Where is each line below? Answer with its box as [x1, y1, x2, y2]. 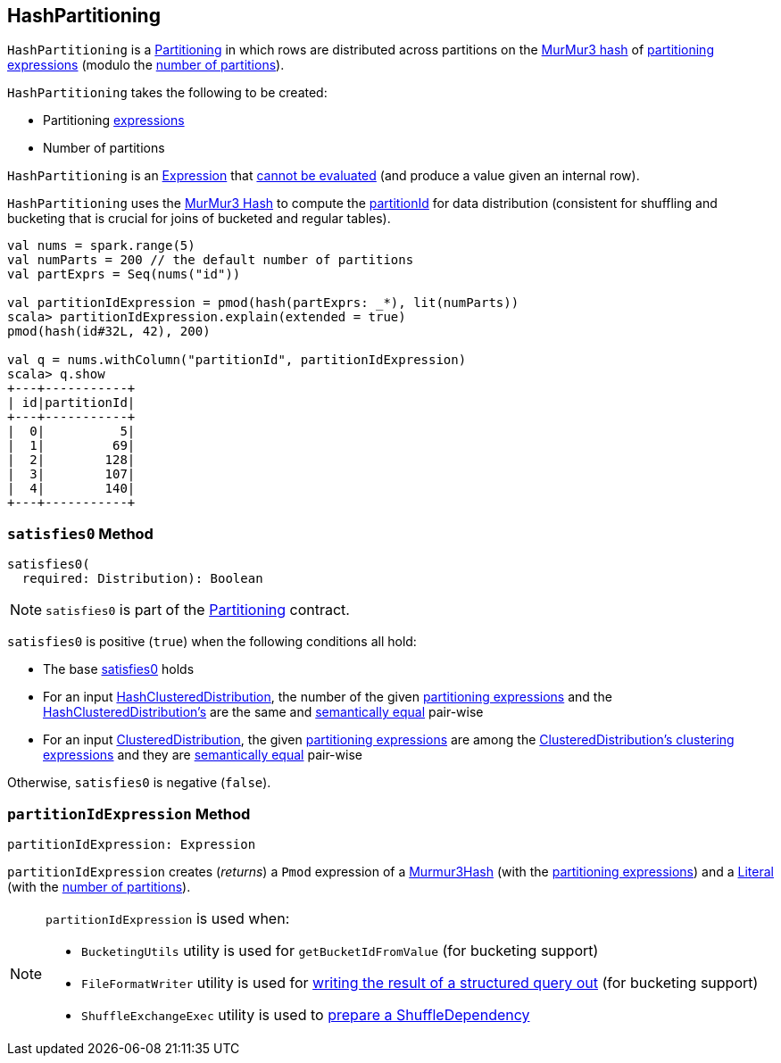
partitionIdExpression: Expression [7, 836, 256, 851]
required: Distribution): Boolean [21, 571, 263, 586]
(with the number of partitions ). [7, 878, 191, 894]
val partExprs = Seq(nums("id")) [7, 267, 241, 282]
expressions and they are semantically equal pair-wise [43, 747, 362, 763]
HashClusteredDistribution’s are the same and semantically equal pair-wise [43, 704, 484, 720]
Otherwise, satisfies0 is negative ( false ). [7, 775, 271, 791]
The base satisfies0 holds [43, 661, 195, 677]
